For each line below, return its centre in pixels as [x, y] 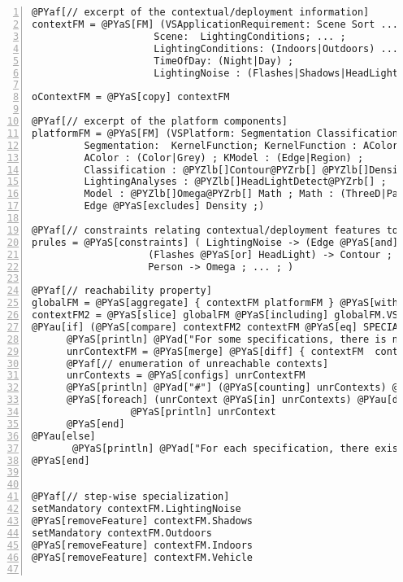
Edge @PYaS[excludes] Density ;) [174, 206]
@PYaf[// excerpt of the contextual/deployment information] [201, 13]
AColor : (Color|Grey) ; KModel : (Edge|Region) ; [224, 158]
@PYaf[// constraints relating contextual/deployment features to [215, 230]
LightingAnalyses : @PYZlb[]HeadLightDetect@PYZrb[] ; [235, 182]
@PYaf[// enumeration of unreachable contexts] [197, 363]
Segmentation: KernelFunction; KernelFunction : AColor [241, 145]
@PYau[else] [64, 436]
